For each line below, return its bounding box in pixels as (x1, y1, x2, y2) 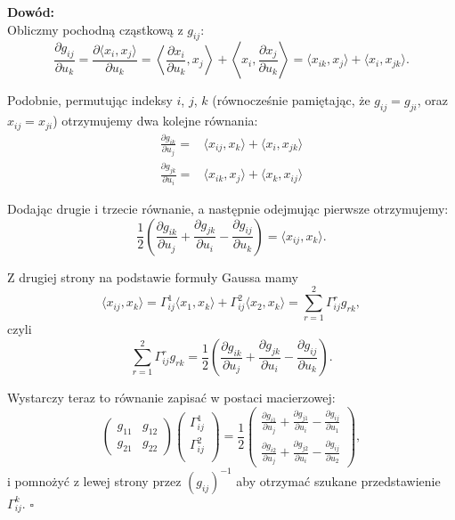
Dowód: (7, 3, 55, 20)
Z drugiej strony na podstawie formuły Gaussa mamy (7, 267, 298, 286)
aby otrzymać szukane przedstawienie (236, 471, 441, 490)
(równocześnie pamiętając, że (212, 91, 370, 110)
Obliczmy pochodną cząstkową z (7, 20, 183, 38)
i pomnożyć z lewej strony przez (7, 471, 182, 490)
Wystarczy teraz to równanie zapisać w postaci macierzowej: (7, 388, 336, 407)
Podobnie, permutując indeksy (7, 91, 173, 110)
